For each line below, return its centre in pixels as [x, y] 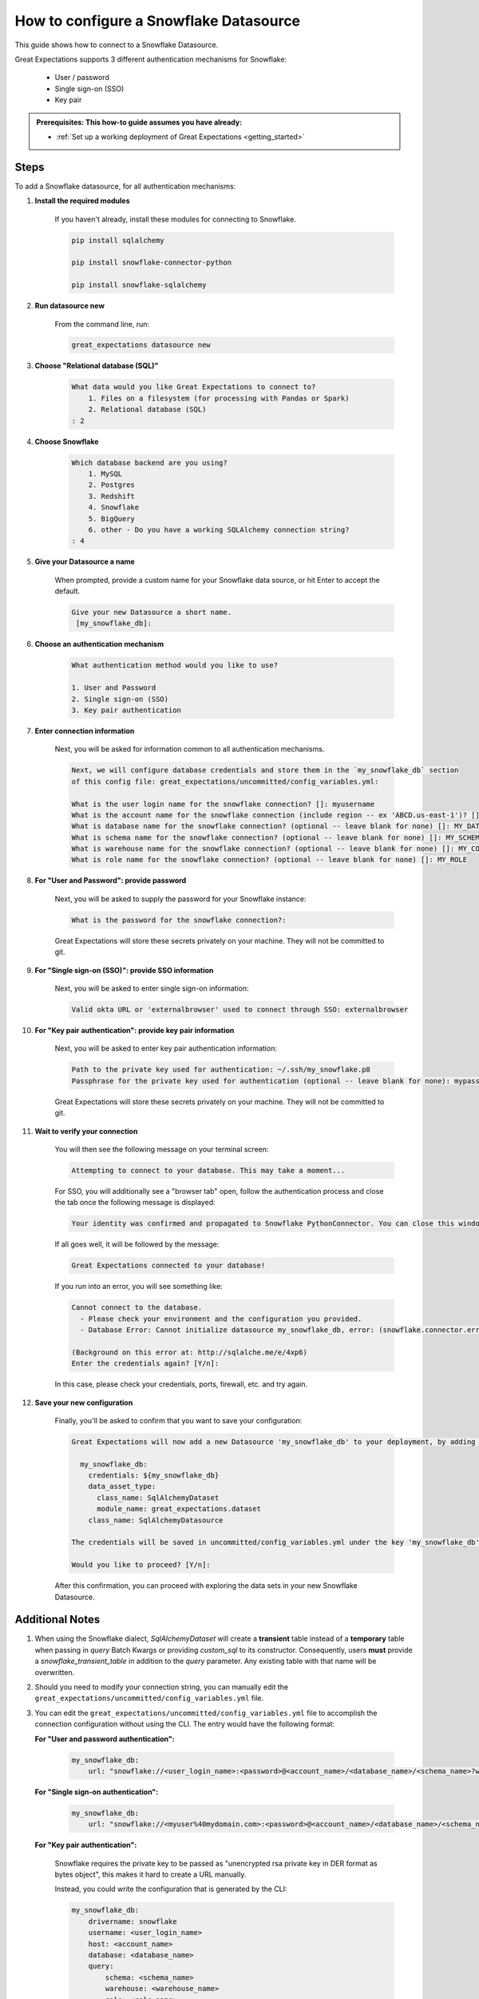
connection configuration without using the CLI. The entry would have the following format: [185, 1724]
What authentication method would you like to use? [175, 665]
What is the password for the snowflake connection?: [179, 920]
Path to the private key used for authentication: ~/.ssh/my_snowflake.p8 [221, 1070]
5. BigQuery [112, 519]
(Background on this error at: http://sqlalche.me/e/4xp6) [189, 1352]
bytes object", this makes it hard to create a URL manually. [150, 1874]
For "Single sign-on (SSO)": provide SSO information [124, 970]
